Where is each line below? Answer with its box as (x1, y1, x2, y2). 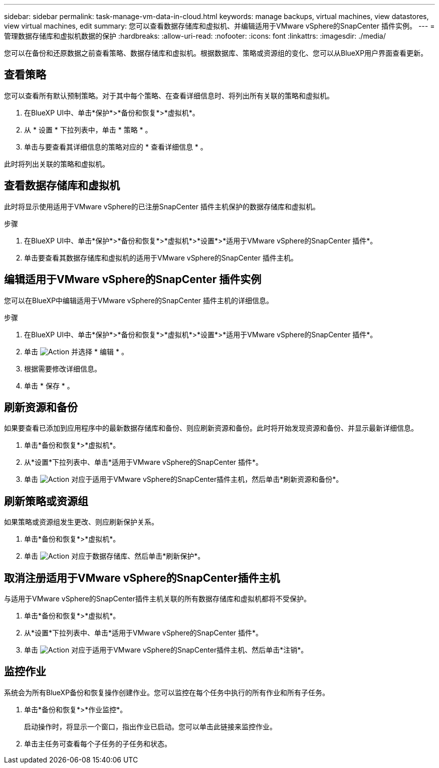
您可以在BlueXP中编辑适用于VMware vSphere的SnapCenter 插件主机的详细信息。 (4, 296, 274, 305)
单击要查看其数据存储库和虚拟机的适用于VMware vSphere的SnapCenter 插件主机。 (24, 253, 298, 262)
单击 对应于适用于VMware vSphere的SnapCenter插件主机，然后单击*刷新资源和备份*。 (24, 475, 343, 484)
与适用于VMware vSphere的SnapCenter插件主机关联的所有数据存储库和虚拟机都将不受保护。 (4, 594, 311, 603)
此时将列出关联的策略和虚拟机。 (4, 159, 109, 168)
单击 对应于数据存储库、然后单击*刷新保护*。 (24, 552, 205, 561)
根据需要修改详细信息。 (24, 364, 101, 373)
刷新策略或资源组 (4, 494, 88, 507)
